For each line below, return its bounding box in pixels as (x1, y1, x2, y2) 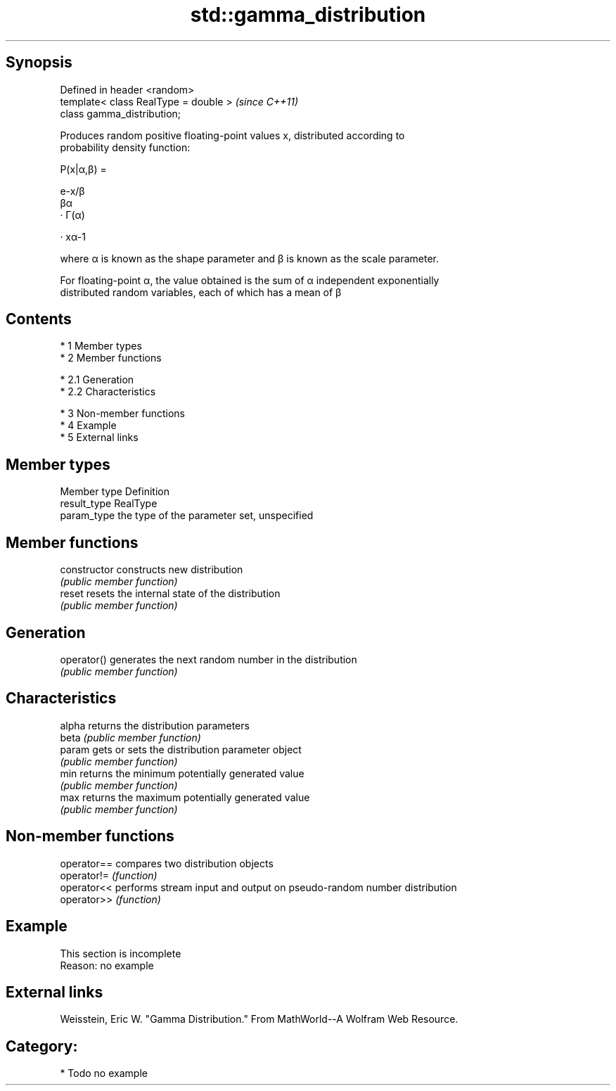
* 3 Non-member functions (60, 407, 185, 420)
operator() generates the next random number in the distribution (60, 653, 357, 665)
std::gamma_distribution (190, 3, 426, 27)
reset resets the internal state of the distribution (60, 587, 281, 600)
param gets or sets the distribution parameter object (60, 743, 302, 755)
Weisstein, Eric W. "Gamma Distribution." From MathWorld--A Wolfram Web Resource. (60, 1013, 458, 1026)
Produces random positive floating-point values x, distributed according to (60, 129, 405, 141)
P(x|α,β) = (60, 162, 107, 175)
